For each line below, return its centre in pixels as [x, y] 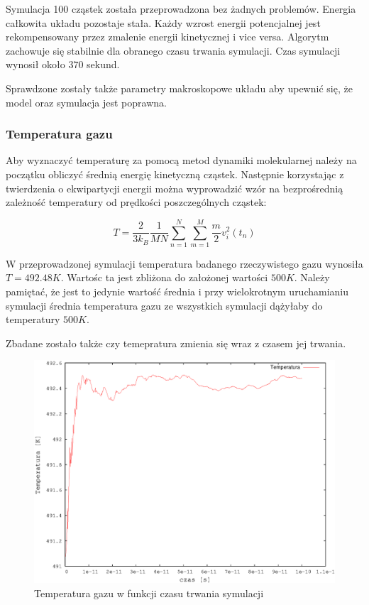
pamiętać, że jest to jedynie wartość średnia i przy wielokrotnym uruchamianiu [177, 291]
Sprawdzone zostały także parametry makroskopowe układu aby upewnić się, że [179, 88]
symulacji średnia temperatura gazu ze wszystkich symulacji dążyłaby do [164, 305]
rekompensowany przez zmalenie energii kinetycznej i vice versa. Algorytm [167, 37]
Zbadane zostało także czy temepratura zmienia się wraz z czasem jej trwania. [176, 343]
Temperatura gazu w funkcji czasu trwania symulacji [149, 593]
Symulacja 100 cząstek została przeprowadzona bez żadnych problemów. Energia [181, 9]
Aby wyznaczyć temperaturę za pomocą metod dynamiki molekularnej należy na [181, 160]
